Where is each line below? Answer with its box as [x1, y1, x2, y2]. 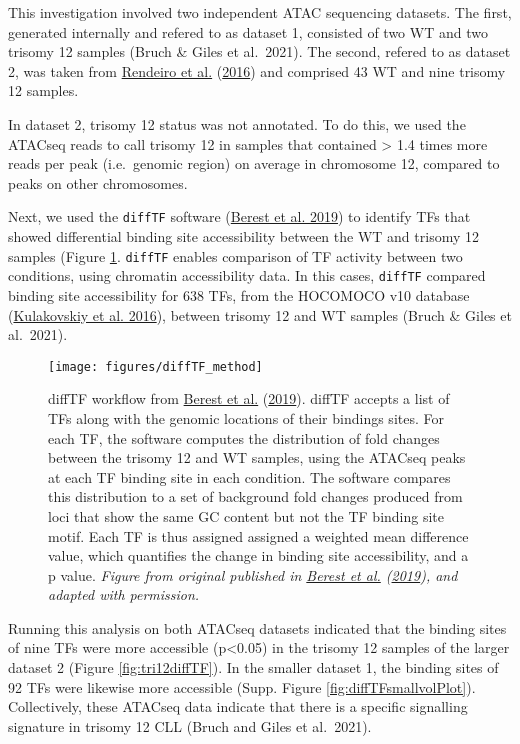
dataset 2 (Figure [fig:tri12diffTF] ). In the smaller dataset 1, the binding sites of [8, 657, 499, 678]
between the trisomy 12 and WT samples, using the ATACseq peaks [48, 447, 466, 468]
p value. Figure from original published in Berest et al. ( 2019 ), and [48, 564, 458, 585]
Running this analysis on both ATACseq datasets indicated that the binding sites [8, 617, 507, 638]
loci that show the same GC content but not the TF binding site [48, 505, 445, 526]
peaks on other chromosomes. [8, 172, 188, 193]
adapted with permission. [48, 584, 200, 605]
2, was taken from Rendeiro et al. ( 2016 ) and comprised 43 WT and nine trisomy [8, 60, 506, 81]
